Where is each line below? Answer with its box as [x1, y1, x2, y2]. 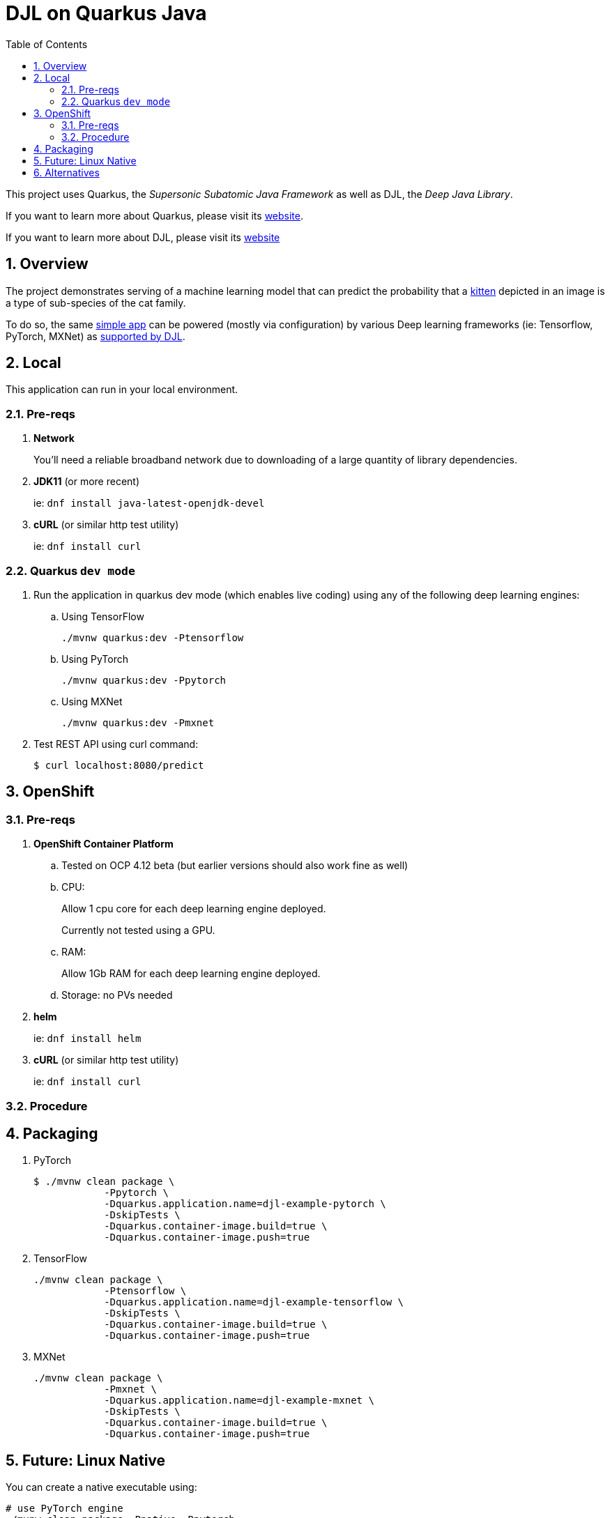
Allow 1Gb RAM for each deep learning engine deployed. [61, 967, 321, 980]
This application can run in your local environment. [6, 383, 238, 396]
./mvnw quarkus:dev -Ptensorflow [61, 631, 244, 643]
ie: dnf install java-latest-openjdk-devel [33, 497, 265, 509]
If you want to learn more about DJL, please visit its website [6, 231, 280, 243]
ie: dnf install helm [33, 1032, 142, 1045]
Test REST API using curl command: [33, 737, 199, 750]
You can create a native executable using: [6, 1481, 197, 1494]
